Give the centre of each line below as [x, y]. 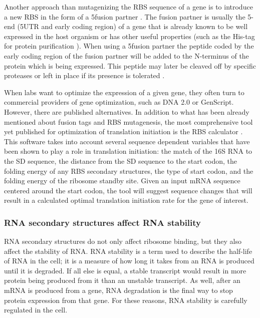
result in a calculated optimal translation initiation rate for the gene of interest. [126, 200]
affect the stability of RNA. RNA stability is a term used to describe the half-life [128, 251]
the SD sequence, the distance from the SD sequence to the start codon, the [121, 161]
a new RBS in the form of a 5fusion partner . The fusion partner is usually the [125, 16]
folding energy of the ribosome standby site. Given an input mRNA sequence [122, 181]
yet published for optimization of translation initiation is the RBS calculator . [123, 131]
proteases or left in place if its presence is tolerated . [84, 75]
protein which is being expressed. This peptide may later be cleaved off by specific [130, 65]
